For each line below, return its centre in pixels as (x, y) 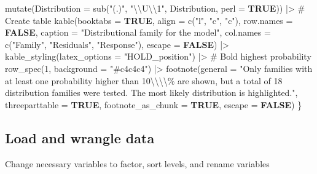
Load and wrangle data (80, 137)
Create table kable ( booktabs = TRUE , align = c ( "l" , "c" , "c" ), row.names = (149, 20)
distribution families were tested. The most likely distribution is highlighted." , (151, 93)
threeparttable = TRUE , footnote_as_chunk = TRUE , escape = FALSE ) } (154, 104)
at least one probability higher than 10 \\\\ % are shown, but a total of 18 (144, 80)
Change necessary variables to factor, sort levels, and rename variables (137, 163)
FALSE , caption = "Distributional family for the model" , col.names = (138, 32)
